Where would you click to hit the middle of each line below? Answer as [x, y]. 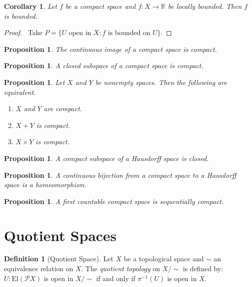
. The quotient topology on [121, 268]
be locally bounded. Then [205, 6]
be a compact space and [101, 6]
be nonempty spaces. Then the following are [161, 82]
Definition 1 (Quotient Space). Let [59, 259]
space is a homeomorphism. [45, 184]
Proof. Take [23, 32]
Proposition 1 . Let [34, 82]
